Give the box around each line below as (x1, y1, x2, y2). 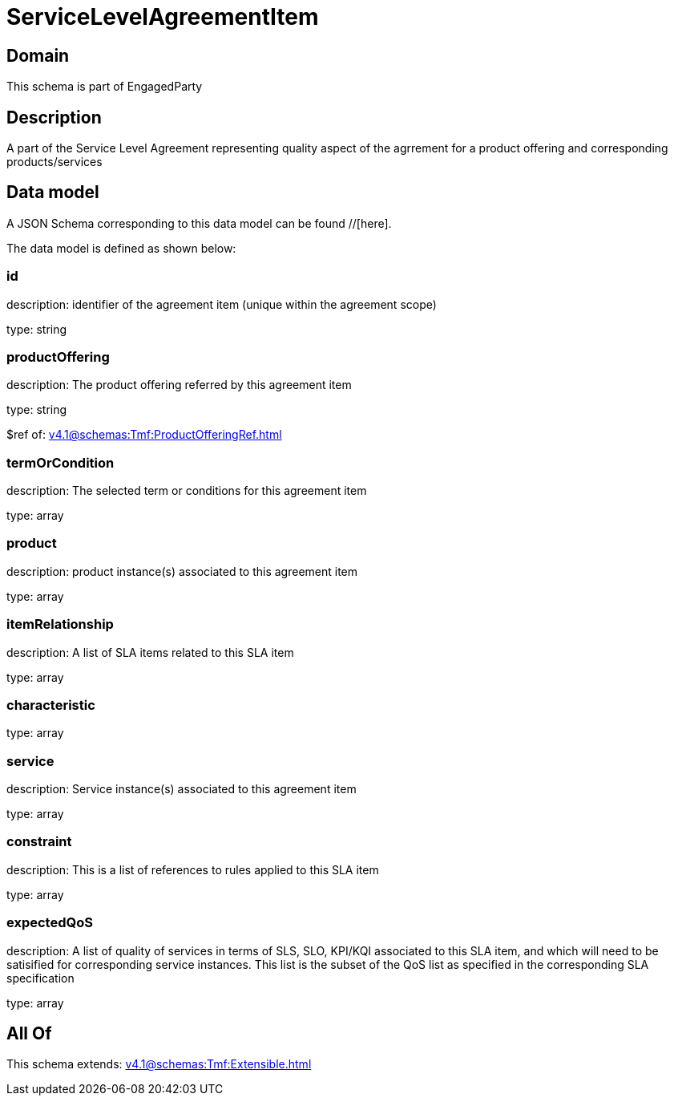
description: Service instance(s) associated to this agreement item (6, 782, 357, 796)
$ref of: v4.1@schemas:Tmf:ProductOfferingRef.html (6, 427, 282, 442)
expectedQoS (6, 914, 93, 931)
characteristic (6, 696, 95, 713)
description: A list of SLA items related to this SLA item (6, 645, 294, 659)
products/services (6, 155, 103, 169)
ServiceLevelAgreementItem (6, 3, 319, 30)
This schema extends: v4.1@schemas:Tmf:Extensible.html (6, 1057, 312, 1072)
